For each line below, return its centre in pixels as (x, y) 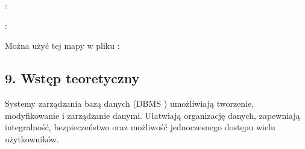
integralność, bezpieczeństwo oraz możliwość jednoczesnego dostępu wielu (140, 127)
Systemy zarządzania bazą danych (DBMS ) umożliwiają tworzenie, (130, 103)
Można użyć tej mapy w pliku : (62, 46)
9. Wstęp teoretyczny (72, 78)
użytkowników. (32, 138)
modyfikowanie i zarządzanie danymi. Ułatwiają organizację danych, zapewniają (152, 115)
